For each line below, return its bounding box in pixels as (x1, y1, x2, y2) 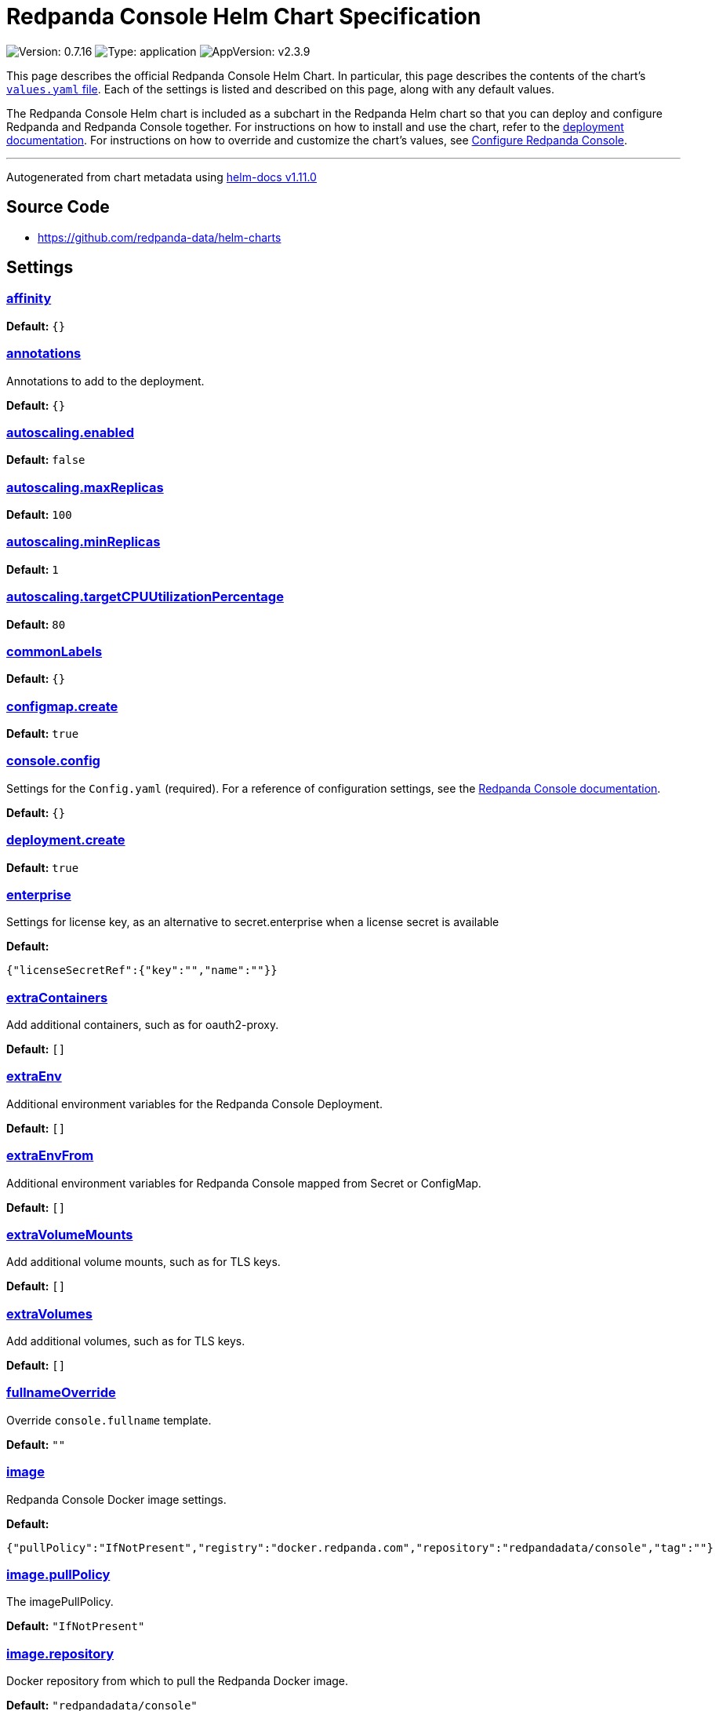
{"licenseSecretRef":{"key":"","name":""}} (6, 964, 278, 977)
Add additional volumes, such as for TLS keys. (6, 1334, 245, 1348)
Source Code (6, 197, 110, 217)
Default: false (6, 453, 85, 467)
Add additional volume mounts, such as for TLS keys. (6, 1255, 281, 1269)
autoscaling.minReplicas (6, 534, 161, 550)
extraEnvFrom (6, 1147, 94, 1164)
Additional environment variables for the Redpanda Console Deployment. (6, 1096, 383, 1111)
